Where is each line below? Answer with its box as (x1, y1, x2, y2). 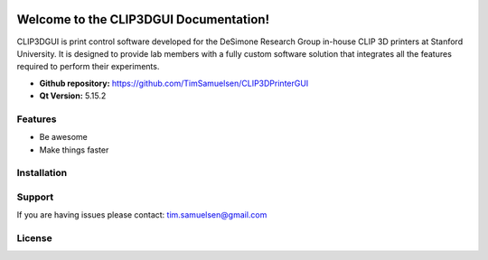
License (16, 232, 53, 245)
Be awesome (39, 132, 88, 143)
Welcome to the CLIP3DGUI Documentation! (16, 12, 270, 27)
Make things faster (39, 144, 109, 155)
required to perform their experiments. (16, 61, 160, 72)
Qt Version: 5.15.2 (39, 90, 107, 101)
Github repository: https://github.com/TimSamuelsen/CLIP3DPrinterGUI (39, 78, 309, 88)
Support (16, 190, 54, 203)
